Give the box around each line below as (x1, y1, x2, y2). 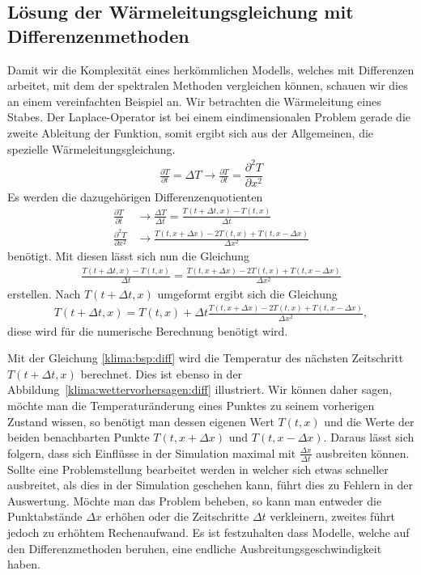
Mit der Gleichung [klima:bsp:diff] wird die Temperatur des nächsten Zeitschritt (7, 349, 404, 366)
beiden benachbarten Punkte (7, 429, 150, 446)
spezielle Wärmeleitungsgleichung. (7, 140, 176, 157)
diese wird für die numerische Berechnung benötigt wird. (7, 322, 288, 339)
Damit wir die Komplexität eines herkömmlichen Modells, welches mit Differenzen (7, 61, 415, 78)
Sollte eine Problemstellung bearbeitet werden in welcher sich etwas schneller (7, 460, 389, 477)
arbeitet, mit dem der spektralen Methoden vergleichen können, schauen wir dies (7, 77, 408, 94)
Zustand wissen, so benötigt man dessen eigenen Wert (7, 412, 274, 429)
